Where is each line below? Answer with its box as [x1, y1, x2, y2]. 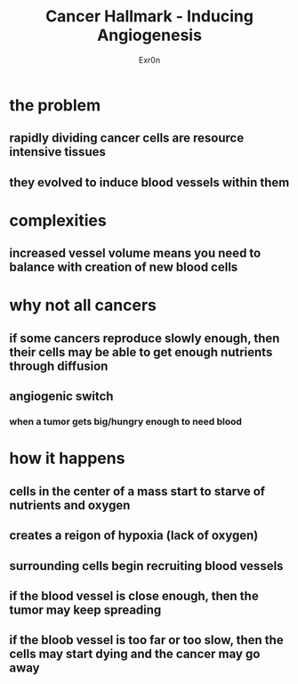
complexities [9, 210, 107, 231]
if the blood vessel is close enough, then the [9, 588, 260, 603]
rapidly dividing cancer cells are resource [9, 131, 245, 146]
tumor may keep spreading [9, 602, 162, 617]
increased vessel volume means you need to [9, 246, 262, 261]
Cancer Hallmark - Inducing [45, 6, 254, 27]
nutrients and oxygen [9, 497, 131, 513]
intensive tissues [9, 144, 107, 159]
